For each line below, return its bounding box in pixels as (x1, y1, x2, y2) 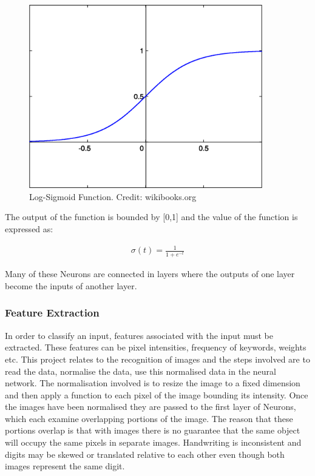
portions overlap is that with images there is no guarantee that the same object (5, 424, 300, 437)
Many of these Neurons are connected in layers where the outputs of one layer (5, 267, 295, 280)
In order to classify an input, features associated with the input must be (5, 329, 273, 341)
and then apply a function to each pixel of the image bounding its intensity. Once (5, 388, 308, 401)
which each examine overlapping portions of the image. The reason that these (5, 412, 293, 424)
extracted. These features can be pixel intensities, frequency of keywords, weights (5, 341, 307, 354)
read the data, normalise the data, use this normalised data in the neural (5, 364, 276, 377)
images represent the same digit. (5, 460, 125, 472)
